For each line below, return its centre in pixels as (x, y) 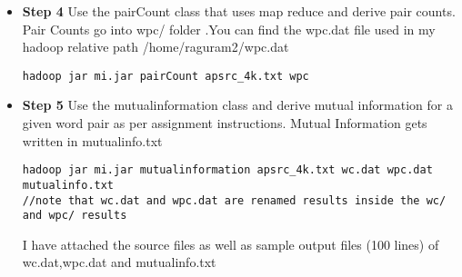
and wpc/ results (75, 216)
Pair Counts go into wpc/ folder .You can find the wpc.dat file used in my (229, 29)
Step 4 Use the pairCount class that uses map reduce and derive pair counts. (239, 11)
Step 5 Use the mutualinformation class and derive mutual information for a (237, 105)
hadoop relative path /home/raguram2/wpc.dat (156, 47)
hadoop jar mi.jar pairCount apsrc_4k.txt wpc (166, 76)
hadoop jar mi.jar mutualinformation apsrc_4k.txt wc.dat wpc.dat (227, 170)
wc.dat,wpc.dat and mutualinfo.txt (119, 262)
